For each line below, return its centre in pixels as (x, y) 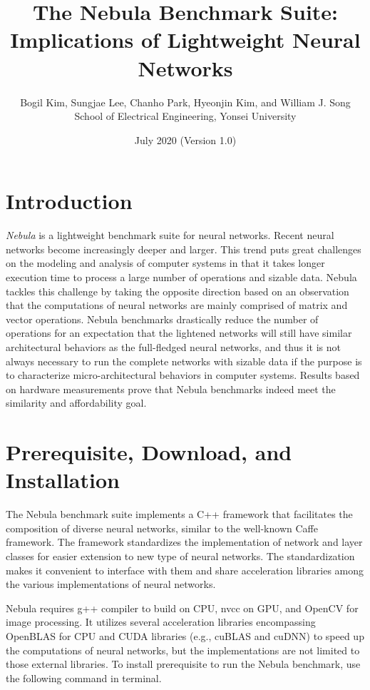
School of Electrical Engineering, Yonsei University (185, 116)
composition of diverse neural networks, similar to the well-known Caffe (162, 528)
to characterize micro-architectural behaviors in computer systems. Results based (183, 375)
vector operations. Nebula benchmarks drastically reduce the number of (162, 319)
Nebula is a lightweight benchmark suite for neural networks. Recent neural (170, 235)
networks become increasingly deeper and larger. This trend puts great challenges (184, 249)
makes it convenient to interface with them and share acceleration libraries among (185, 570)
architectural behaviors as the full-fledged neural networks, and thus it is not (173, 346)
